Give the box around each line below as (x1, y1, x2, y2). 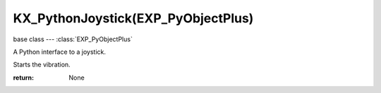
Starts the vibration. (13, 60, 71, 69)
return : (13, 73, 35, 82)
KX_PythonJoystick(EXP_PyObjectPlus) (13, 10, 254, 26)
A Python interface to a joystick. (13, 48, 106, 56)
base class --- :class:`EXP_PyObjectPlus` (13, 35, 133, 43)
